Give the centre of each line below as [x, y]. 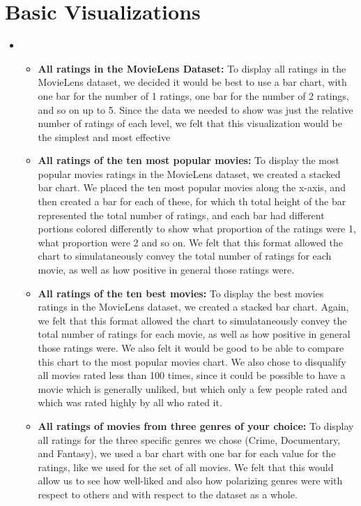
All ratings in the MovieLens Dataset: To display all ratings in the [192, 68]
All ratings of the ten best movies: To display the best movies [181, 293]
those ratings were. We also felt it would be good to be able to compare [191, 348]
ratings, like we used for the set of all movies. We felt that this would [186, 467]
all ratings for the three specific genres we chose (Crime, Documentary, [189, 439]
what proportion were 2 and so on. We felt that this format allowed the [191, 242]
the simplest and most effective [104, 136]
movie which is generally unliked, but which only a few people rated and [193, 388]
